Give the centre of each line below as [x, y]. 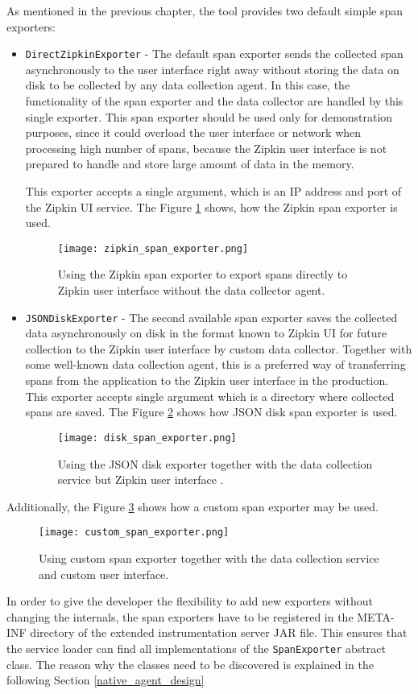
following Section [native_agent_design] [106, 680]
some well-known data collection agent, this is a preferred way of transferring [215, 364]
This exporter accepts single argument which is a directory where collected [210, 396]
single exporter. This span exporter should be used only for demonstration [209, 116]
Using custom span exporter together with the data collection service [209, 558]
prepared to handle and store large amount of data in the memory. [190, 164]
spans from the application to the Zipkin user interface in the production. [207, 380]
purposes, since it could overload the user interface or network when [193, 132]
